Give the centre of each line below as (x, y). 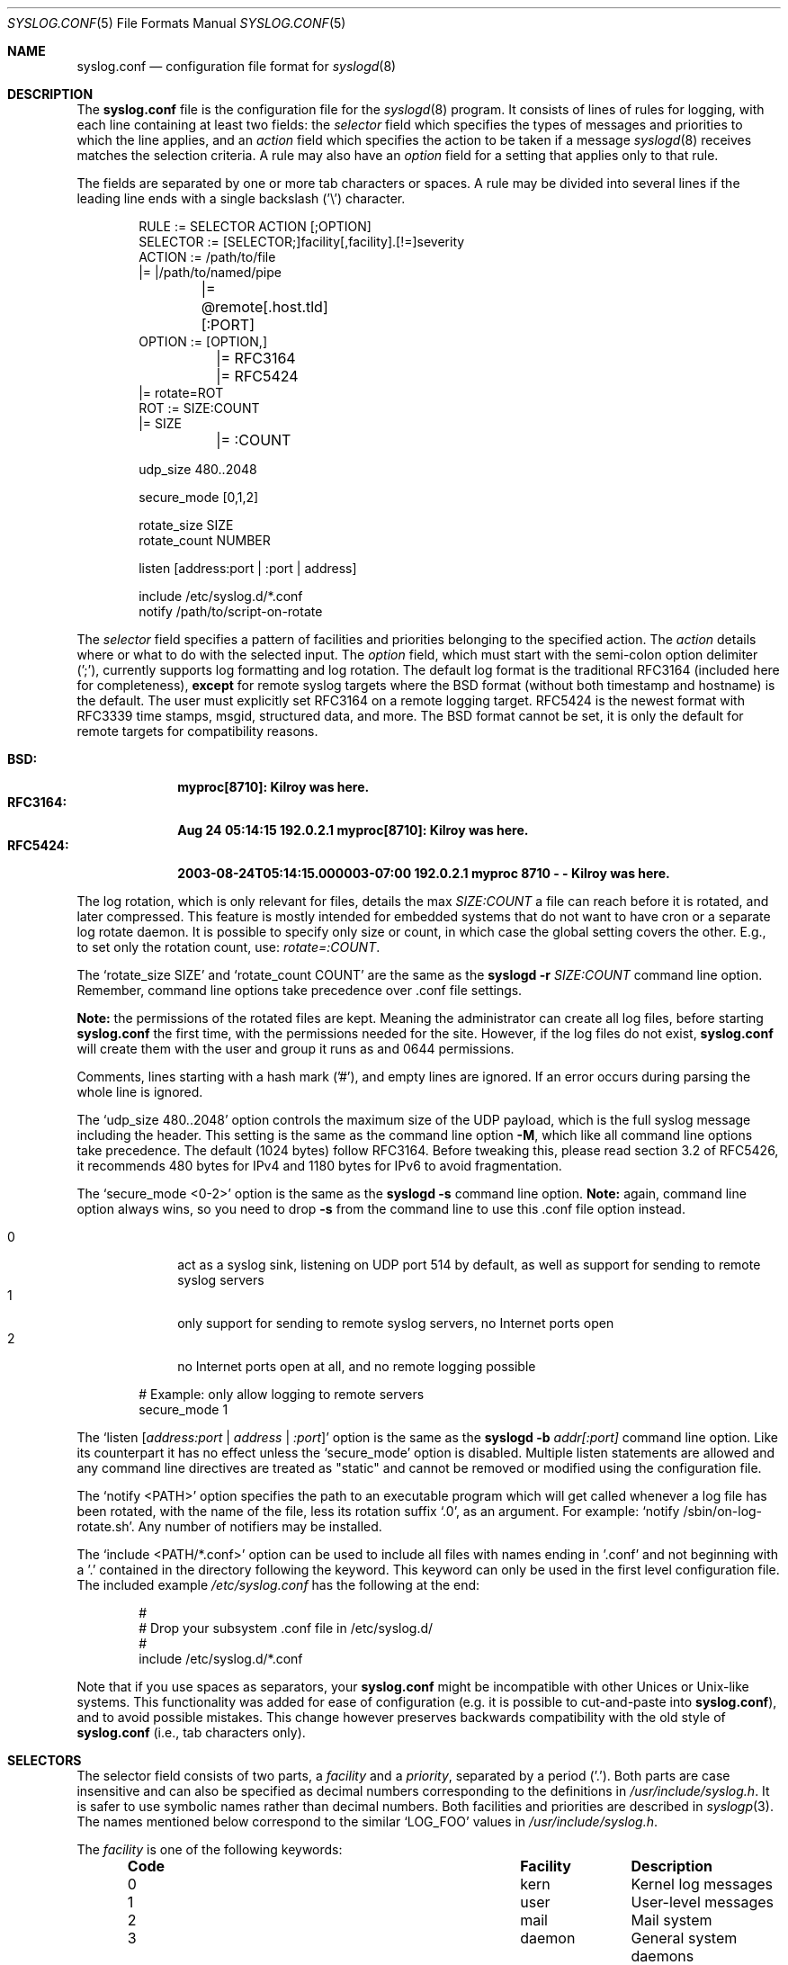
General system (684, 1938)
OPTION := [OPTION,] (203, 341)
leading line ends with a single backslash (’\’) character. (241, 198)
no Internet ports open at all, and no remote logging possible (357, 1366)
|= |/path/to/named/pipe (210, 272)
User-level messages (703, 1902)
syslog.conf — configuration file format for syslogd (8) (237, 66)
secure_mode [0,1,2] (199, 497)
